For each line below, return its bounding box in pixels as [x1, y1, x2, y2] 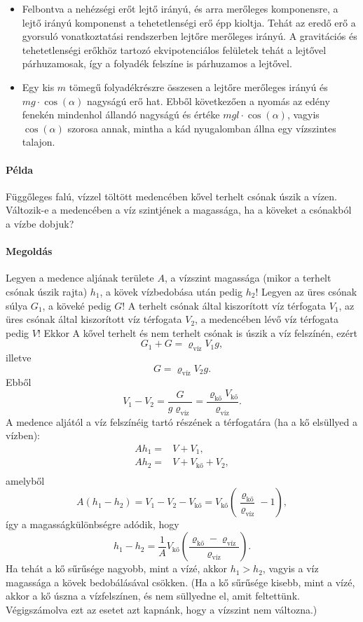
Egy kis [22, 79, 55, 94]
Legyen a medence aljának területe [6, 270, 154, 285]
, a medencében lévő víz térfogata [195, 312, 339, 326]
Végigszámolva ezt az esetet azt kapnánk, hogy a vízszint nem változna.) [6, 602, 317, 616]
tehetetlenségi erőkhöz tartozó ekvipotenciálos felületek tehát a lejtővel [22, 42, 327, 57]
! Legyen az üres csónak [255, 284, 357, 298]
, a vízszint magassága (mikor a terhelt [164, 270, 331, 285]
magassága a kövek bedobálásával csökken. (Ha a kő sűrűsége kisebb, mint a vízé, [6, 574, 355, 589]
